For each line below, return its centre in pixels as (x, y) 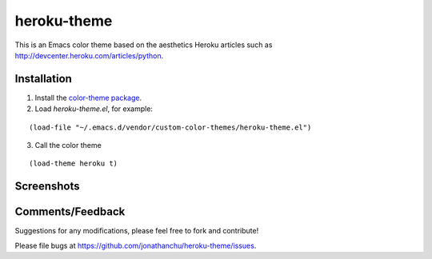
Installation (43, 79)
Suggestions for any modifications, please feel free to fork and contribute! (137, 231)
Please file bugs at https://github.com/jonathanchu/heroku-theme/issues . (136, 245)
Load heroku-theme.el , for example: (94, 109)
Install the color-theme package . (88, 98)
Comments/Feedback (70, 212)
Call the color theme (68, 145)
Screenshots (47, 187)
